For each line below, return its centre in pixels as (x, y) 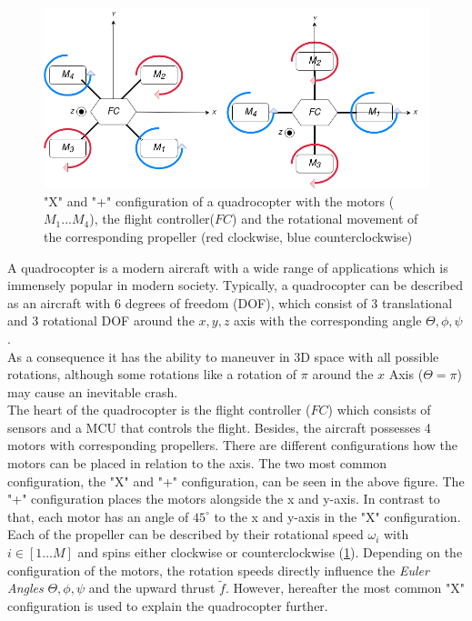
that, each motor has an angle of (98, 516)
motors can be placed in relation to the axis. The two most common (197, 463)
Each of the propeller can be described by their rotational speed (186, 534)
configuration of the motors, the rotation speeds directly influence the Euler (218, 570)
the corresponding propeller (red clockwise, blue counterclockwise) (228, 236)
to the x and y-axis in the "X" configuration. (337, 516)
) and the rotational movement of (325, 219)
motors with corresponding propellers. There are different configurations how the (232, 445)
